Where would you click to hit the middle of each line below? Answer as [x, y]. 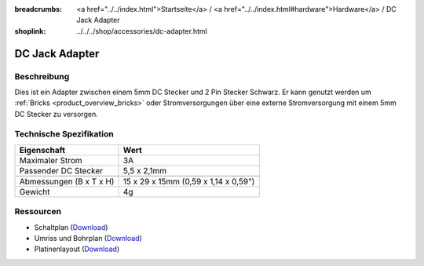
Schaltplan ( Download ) [71, 227]
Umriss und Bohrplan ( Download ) [88, 238]
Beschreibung [42, 76]
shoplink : [30, 31]
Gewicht [35, 191]
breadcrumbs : [38, 9]
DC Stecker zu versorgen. [56, 114]
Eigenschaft [42, 150]
